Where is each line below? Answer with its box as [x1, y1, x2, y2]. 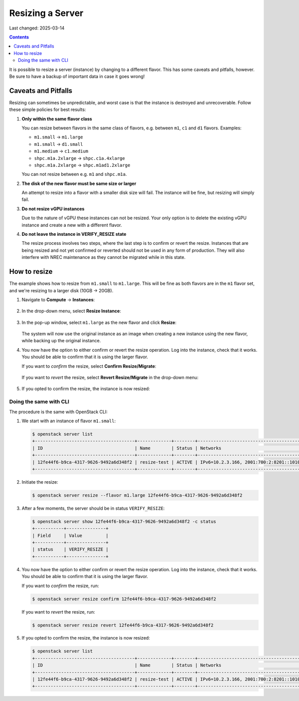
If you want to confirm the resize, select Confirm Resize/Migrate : [21, 363, 156, 369]
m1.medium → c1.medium [34, 148, 88, 154]
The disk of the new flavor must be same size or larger [21, 180, 137, 186]
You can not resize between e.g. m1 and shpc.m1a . [21, 171, 127, 177]
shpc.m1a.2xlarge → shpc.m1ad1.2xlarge [34, 162, 131, 168]
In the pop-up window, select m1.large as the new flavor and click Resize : [21, 319, 177, 325]
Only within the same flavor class [21, 115, 92, 122]
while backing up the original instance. [21, 338, 101, 344]
